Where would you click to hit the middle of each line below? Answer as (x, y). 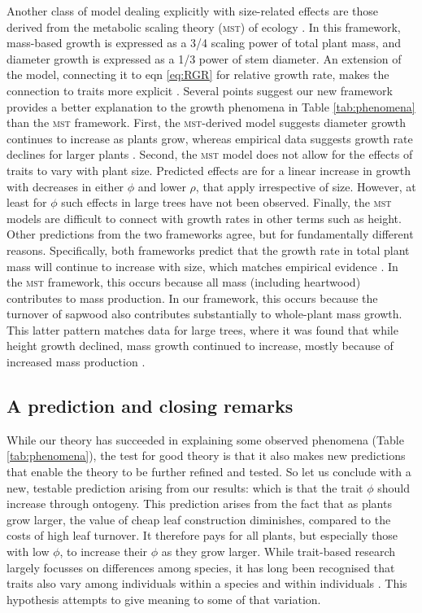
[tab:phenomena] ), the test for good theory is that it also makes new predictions (206, 455)
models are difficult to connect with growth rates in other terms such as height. (204, 218)
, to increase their (104, 552)
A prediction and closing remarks (150, 406)
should (394, 487)
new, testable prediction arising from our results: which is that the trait (185, 487)
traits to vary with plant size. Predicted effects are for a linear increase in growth (209, 170)
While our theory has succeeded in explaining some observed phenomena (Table (205, 439)
